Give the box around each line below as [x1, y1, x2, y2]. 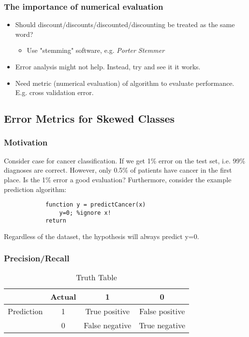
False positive [139, 305, 185, 317]
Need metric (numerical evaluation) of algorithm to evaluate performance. [15, 78, 234, 88]
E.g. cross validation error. [15, 87, 94, 97]
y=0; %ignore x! [59, 209, 111, 216]
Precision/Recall [4, 252, 70, 264]
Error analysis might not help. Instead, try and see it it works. [15, 62, 201, 71]
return [45, 217, 66, 225]
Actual [50, 290, 76, 302]
